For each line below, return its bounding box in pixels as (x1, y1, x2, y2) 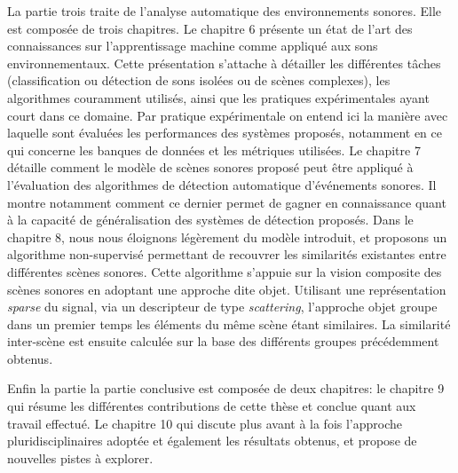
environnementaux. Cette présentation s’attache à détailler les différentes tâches (7, 53, 441, 72)
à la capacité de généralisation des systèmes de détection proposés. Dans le (7, 210, 414, 229)
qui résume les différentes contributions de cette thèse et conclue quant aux (7, 397, 416, 415)
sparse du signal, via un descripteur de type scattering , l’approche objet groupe (7, 297, 438, 316)
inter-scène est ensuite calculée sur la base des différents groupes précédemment (7, 332, 439, 351)
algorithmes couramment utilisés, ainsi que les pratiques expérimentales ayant (7, 88, 430, 106)
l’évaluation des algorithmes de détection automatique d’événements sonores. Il (7, 175, 437, 193)
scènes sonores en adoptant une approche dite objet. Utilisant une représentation (7, 280, 446, 298)
